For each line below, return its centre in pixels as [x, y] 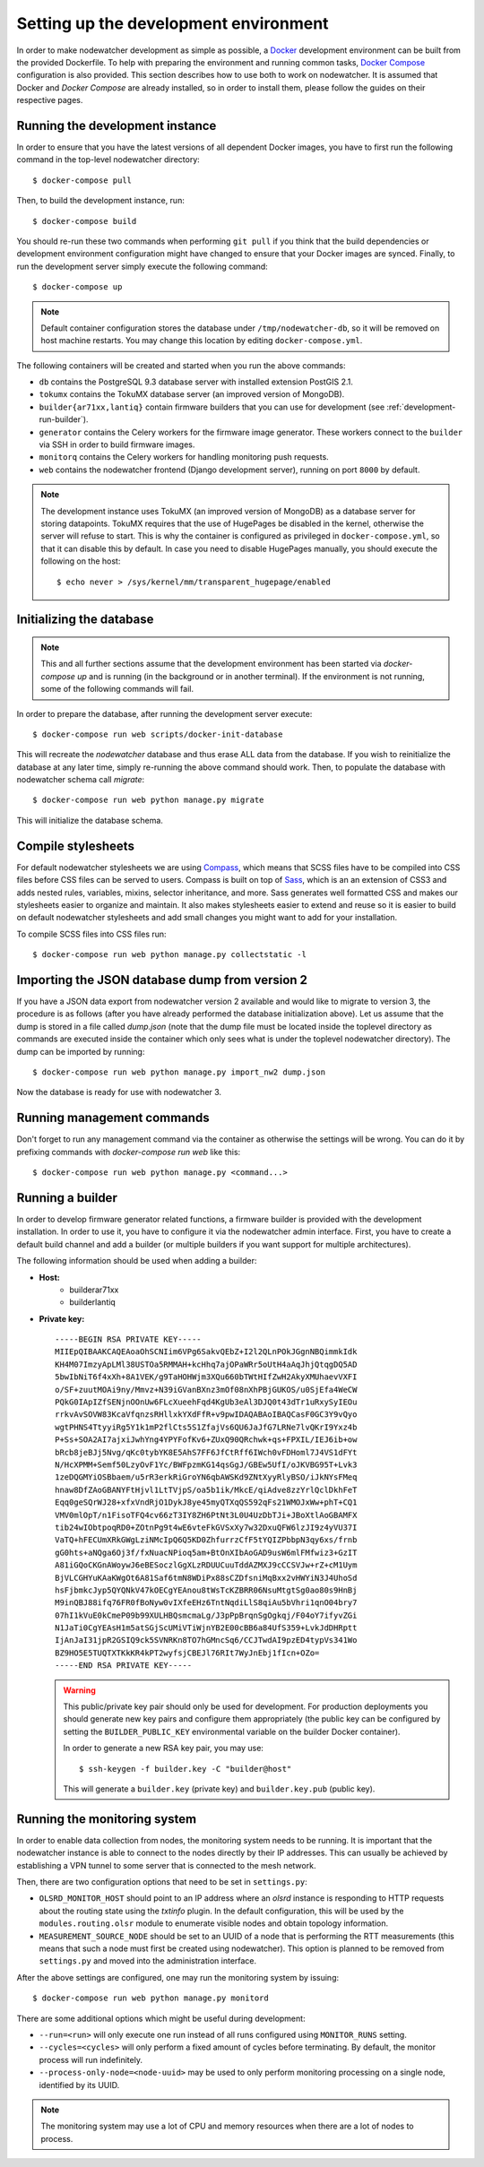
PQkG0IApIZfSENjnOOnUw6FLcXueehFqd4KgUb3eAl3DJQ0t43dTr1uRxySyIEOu [206, 1402]
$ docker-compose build [85, 221]
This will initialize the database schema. [90, 820]
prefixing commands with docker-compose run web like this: [129, 1152]
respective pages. [50, 100]
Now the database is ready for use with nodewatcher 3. [119, 1092]
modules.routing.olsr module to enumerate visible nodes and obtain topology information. [214, 1923]
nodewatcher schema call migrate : [81, 780]
